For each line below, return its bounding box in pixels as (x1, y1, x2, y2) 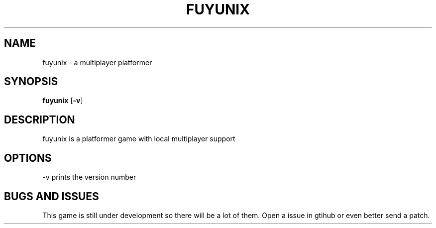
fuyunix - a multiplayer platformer (42, 58, 152, 67)
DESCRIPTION (4, 113, 75, 126)
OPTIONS (4, 151, 52, 164)
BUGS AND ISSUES (4, 190, 99, 203)
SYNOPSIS (4, 75, 58, 88)
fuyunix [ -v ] (42, 96, 83, 105)
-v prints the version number (42, 173, 136, 182)
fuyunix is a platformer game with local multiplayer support (42, 134, 235, 143)
